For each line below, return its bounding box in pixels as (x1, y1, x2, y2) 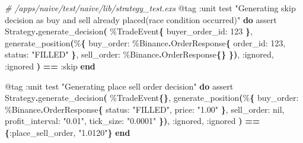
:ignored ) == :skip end (5, 59, 95, 72)
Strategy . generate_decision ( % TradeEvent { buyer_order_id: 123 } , (5, 25, 253, 37)
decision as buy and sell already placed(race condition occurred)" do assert (5, 13, 277, 26)
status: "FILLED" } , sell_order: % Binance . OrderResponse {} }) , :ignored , (5, 48, 274, 61)
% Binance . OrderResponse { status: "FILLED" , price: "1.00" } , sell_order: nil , (5, 103, 285, 115)
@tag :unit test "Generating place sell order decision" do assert (5, 80, 234, 92)
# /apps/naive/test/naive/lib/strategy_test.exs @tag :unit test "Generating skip (5, 2, 296, 14)
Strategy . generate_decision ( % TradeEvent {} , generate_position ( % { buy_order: (5, 91, 299, 104)
